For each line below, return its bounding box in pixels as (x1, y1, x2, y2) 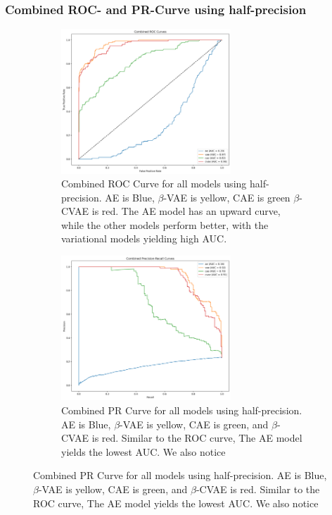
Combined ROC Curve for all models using (61, 176, 247, 191)
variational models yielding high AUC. (61, 231, 227, 246)
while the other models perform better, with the (61, 217, 269, 232)
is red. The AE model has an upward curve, (91, 204, 281, 218)
